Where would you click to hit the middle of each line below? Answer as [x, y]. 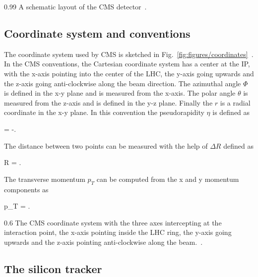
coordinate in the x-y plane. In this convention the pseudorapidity [104, 112]
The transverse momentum [45, 179]
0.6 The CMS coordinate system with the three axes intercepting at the [113, 222]
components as [26, 189]
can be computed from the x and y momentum [168, 179]
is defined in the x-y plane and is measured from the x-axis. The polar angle [120, 93]
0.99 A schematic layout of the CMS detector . [75, 6]
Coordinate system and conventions [97, 33]
